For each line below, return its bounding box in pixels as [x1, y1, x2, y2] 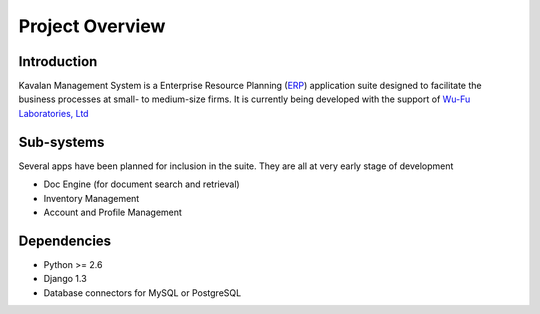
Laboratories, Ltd [18, 107, 89, 119]
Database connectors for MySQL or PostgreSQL [43, 286, 242, 299]
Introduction [18, 53, 98, 70]
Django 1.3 [43, 273, 87, 285]
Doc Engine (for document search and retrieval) [43, 178, 240, 190]
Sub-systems [18, 133, 105, 150]
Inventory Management [43, 192, 140, 204]
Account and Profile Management [43, 206, 182, 218]
